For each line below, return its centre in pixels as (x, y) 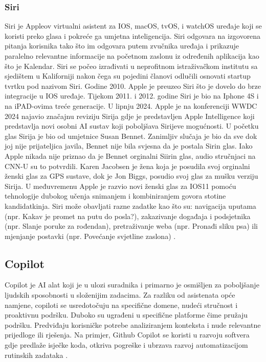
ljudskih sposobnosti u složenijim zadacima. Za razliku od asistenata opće (120, 295)
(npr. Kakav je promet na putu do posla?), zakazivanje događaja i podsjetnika (128, 216)
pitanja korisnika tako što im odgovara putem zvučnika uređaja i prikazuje (122, 46)
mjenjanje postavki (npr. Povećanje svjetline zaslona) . (90, 236)
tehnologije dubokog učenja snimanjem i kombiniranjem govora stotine (115, 196)
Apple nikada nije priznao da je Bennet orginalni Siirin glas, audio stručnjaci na (130, 155)
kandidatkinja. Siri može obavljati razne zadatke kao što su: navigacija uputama (130, 206)
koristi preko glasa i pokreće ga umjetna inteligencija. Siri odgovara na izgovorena (133, 35)
